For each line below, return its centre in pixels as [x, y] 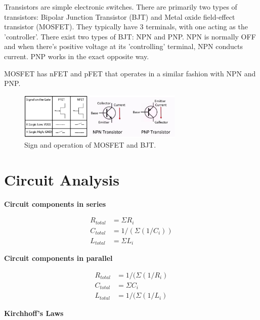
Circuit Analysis [62, 179]
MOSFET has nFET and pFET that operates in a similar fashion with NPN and [130, 73]
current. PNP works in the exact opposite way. [77, 56]
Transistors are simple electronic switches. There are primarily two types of [121, 7]
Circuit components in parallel [58, 258]
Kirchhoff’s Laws [34, 313]
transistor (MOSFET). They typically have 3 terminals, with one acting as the [126, 27]
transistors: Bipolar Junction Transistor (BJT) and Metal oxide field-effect [120, 16]
